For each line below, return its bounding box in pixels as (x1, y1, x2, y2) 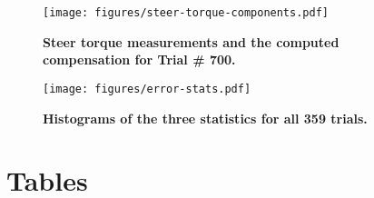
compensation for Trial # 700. (43, 50, 236, 69)
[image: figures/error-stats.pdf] (43, 82, 251, 95)
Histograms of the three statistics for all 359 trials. (43, 108, 368, 127)
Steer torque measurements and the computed (43, 32, 340, 51)
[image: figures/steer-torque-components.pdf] (43, 6, 329, 19)
